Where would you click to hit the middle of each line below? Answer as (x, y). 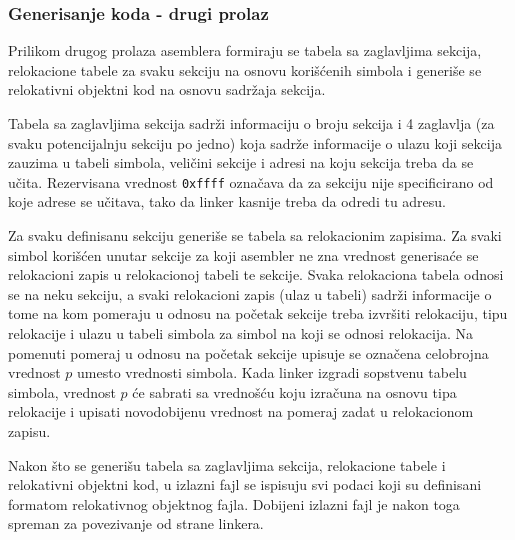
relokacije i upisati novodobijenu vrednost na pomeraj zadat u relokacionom (241, 411)
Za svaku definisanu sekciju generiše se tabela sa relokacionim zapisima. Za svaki (255, 235)
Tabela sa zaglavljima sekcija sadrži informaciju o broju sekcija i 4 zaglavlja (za (251, 123)
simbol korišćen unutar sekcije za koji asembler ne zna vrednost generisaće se (243, 254)
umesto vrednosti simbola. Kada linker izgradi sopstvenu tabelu (272, 372)
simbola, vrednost (62, 391)
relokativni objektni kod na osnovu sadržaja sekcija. (167, 89)
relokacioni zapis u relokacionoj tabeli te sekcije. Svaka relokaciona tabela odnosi (256, 274)
